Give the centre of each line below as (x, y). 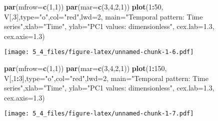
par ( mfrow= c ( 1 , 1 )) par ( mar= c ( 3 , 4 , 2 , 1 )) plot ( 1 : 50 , (84, 6)
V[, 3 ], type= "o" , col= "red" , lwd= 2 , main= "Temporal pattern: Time (103, 16)
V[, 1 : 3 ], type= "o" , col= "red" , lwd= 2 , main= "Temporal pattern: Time (106, 78)
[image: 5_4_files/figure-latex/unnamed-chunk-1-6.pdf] (99, 52)
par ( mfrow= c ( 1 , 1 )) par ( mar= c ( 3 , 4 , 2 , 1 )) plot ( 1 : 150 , (85, 68)
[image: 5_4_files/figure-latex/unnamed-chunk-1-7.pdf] (99, 114)
